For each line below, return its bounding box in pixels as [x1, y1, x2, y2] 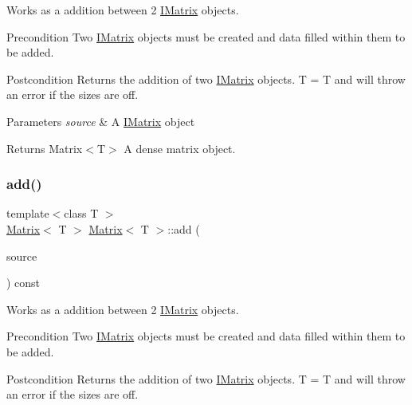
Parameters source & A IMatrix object [6, 112, 195, 129]
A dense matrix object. [124, 140, 236, 156]
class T [64, 205, 99, 222]
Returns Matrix [6, 140, 83, 156]
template [6, 205, 49, 222]
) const [6, 274, 41, 291]
